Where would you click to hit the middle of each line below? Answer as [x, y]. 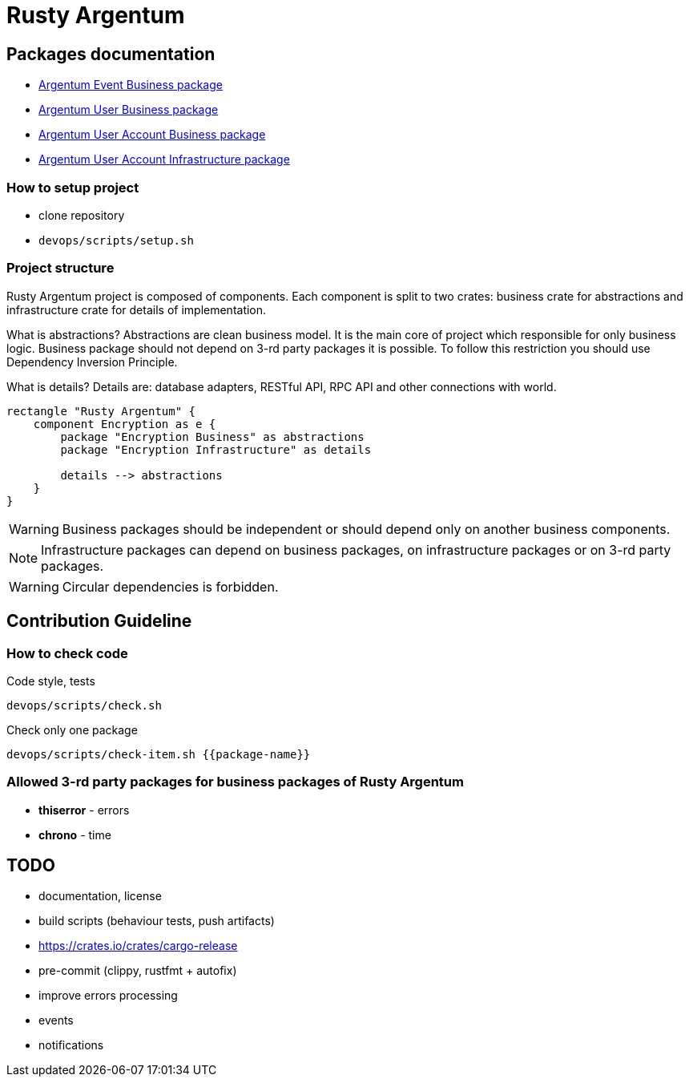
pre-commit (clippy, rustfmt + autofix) [138, 971]
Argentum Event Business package [131, 85]
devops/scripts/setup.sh [116, 240]
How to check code [67, 653]
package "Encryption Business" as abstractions [212, 436]
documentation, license [100, 896]
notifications [71, 1045]
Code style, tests [51, 681]
